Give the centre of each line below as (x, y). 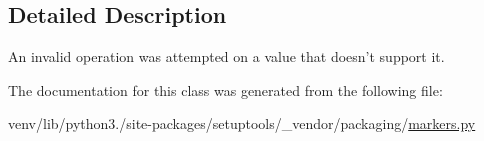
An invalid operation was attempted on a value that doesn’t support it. (226, 56)
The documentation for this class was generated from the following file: (225, 89)
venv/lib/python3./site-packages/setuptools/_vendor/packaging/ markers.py (242, 123)
